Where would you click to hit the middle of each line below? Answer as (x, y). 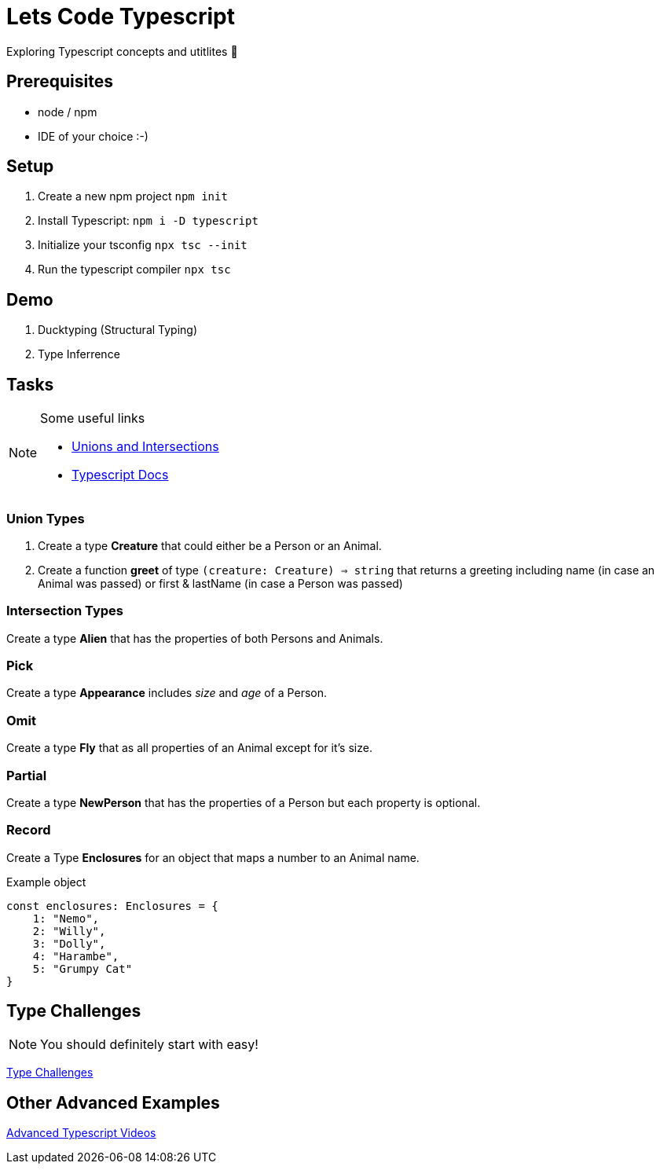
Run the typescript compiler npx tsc (134, 270)
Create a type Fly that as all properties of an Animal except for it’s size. (189, 748)
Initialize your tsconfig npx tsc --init (143, 245)
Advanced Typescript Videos (81, 1133)
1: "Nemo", (66, 918)
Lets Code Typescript (121, 17)
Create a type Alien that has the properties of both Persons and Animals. (195, 638)
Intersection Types (65, 611)
